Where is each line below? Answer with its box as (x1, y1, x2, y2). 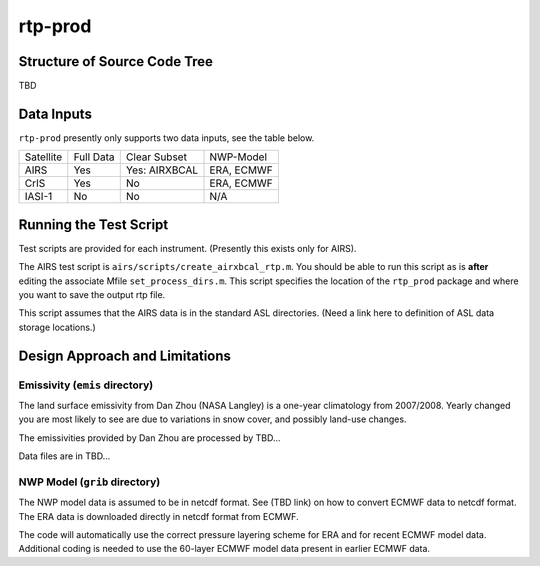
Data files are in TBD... (18, 450, 111, 462)
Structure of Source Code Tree (18, 53, 214, 70)
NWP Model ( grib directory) (18, 475, 161, 489)
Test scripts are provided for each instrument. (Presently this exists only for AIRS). (18, 242, 357, 254)
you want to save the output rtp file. (18, 289, 166, 301)
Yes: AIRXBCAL (125, 163, 199, 177)
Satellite (24, 150, 63, 164)
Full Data (73, 150, 115, 164)
